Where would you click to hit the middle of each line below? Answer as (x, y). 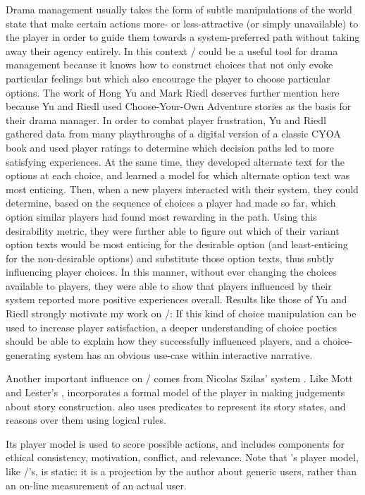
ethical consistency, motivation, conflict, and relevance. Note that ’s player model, (182, 457)
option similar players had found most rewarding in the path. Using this (161, 216)
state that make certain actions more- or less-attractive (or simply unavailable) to (182, 23)
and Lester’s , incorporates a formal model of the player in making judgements (175, 392)
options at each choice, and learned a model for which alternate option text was (178, 175)
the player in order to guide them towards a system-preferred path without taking (183, 37)
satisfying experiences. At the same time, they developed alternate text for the (175, 161)
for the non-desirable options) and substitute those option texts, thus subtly (170, 258)
